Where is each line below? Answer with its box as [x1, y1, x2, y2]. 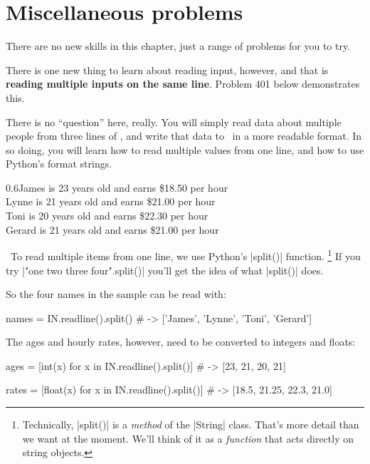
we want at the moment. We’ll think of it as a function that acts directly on [22, 431, 354, 445]
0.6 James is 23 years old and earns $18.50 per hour [6, 180, 228, 195]
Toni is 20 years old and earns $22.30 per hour [6, 208, 208, 223]
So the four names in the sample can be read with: [6, 287, 226, 301]
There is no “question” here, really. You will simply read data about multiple [6, 114, 342, 129]
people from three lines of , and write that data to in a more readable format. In [6, 128, 362, 143]
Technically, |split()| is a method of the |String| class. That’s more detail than [22, 417, 359, 432]
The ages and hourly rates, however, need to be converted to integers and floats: [6, 334, 356, 349]
